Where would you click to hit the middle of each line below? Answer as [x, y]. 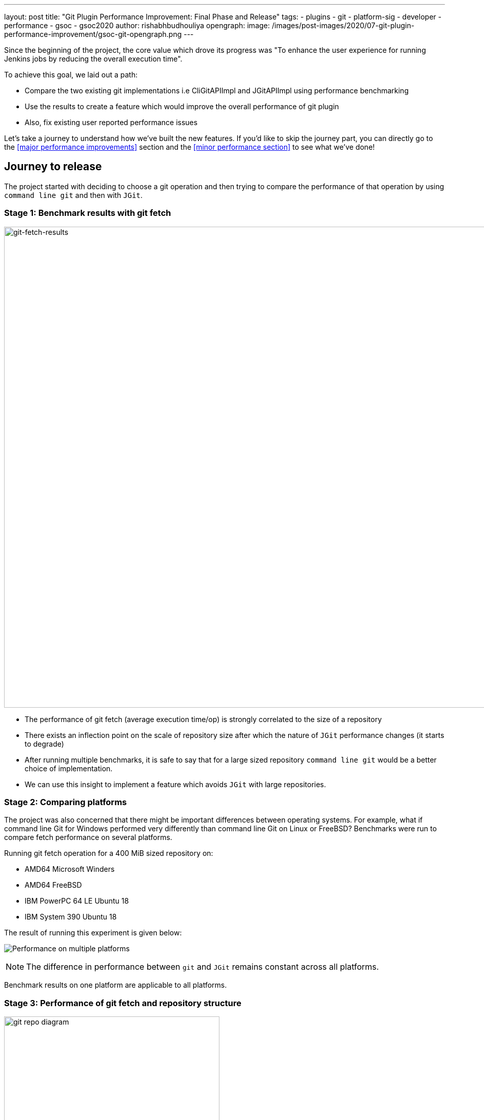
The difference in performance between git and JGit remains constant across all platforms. [203, 967]
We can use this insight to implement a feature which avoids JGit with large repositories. [175, 784]
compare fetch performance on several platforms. [88, 837]
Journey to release [53, 167]
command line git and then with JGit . [74, 195]
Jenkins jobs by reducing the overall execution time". [93, 59]
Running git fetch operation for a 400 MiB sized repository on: [109, 853]
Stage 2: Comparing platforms [66, 802]
